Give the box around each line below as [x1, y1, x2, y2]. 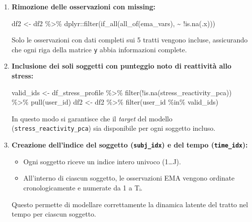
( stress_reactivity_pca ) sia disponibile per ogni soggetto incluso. [11, 123, 216, 133]
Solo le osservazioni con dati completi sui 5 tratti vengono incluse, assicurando [11, 35, 248, 45]
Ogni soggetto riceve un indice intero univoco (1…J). [23, 156, 181, 166]
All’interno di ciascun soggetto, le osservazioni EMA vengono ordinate [23, 173, 235, 183]
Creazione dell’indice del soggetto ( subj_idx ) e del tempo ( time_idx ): [11, 140, 248, 150]
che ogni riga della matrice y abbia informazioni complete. [11, 44, 187, 54]
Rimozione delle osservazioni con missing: [11, 1, 156, 11]
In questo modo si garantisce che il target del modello [11, 113, 173, 123]
